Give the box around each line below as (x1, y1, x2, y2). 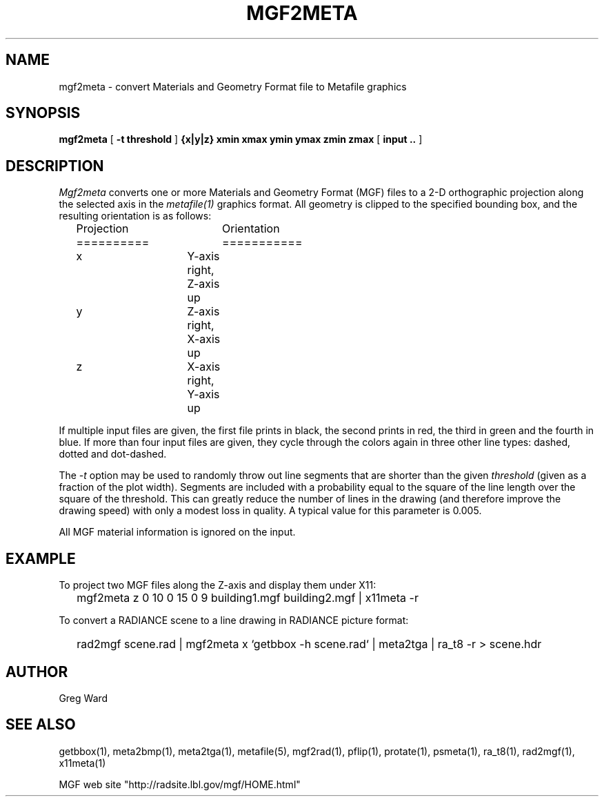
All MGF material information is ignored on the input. (59, 526, 296, 538)
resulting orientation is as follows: (59, 210, 212, 222)
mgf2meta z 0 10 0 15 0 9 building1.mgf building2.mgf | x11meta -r (77, 591, 419, 605)
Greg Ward (59, 692, 108, 704)
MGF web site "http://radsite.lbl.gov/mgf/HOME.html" (59, 778, 301, 790)
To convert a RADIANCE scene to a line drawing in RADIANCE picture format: (59, 614, 409, 627)
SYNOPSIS (6, 104, 81, 122)
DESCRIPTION (6, 157, 104, 175)
